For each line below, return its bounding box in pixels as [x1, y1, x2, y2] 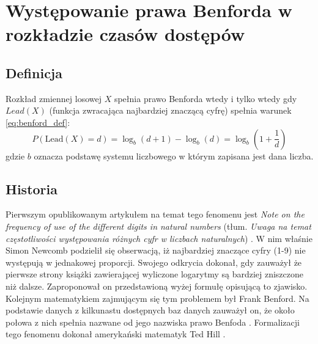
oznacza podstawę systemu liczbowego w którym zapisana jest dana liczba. [34, 149, 314, 162]
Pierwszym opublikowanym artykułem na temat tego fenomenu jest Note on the [6, 208, 305, 221]
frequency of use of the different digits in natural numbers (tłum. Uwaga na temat [6, 219, 311, 232]
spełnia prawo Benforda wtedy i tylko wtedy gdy [114, 92, 297, 104]
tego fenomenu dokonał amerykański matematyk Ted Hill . [6, 328, 226, 340]
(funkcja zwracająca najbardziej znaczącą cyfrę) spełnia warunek [49, 104, 292, 117]
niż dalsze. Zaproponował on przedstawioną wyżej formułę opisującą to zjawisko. [6, 279, 308, 292]
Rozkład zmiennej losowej [6, 92, 102, 104]
